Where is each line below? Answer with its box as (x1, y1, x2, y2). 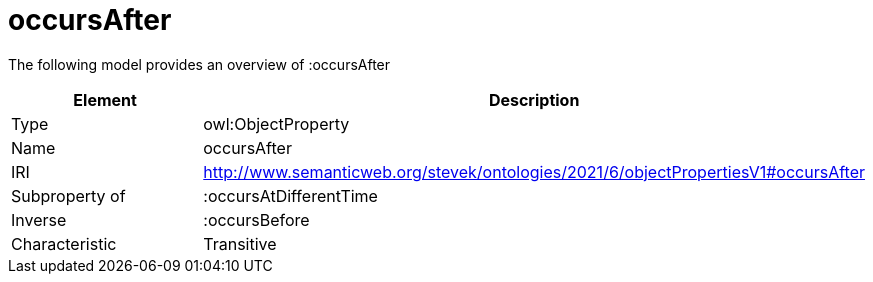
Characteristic (11, 233, 117, 254)
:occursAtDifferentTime (203, 185, 378, 206)
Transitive (203, 233, 277, 254)
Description (488, 89, 580, 110)
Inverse (11, 209, 67, 230)
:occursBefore (203, 209, 310, 230)
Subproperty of (11, 185, 126, 206)
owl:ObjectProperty (203, 113, 350, 134)
